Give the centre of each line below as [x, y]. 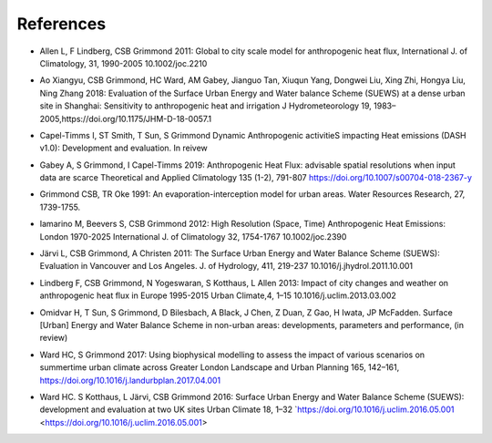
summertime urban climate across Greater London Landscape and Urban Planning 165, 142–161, [220, 367]
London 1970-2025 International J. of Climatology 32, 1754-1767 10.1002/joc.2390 [193, 236]
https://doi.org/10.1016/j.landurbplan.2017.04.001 [130, 380]
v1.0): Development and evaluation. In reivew [124, 148]
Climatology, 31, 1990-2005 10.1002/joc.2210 [123, 63]
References [61, 24]
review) [54, 338]
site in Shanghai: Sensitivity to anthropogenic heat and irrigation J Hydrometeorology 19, [206, 106]
